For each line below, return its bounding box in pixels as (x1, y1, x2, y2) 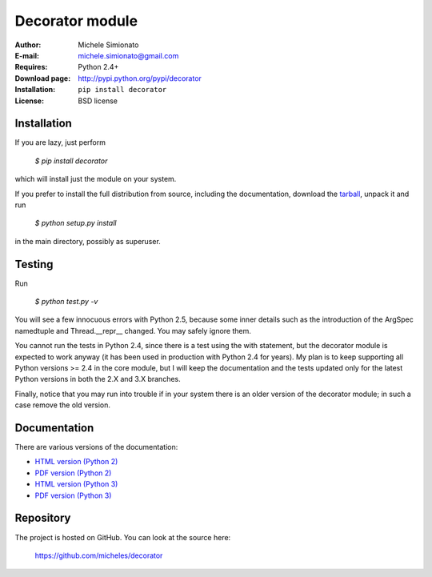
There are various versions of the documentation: (14, 443, 178, 452)
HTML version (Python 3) (34, 479, 118, 489)
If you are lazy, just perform (14, 138, 106, 147)
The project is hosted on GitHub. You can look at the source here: (14, 532, 231, 542)
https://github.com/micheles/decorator (34, 551, 163, 560)
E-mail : (14, 50, 40, 60)
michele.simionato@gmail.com (78, 50, 179, 60)
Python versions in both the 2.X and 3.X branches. (14, 375, 181, 384)
